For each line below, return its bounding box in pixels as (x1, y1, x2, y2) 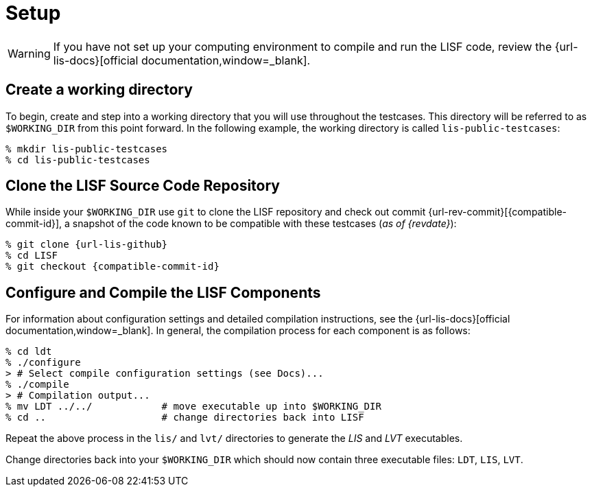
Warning (8, 46, 51, 60)
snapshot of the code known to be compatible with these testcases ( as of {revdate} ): (72, 218, 457, 230)
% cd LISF (5, 250, 58, 261)
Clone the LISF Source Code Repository (5, 177, 280, 195)
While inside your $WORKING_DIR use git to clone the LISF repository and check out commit (5, 206, 426, 218)
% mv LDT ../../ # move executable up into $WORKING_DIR (5, 401, 381, 412)
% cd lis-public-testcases (5, 154, 150, 165)
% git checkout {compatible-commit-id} (5, 261, 220, 272)
